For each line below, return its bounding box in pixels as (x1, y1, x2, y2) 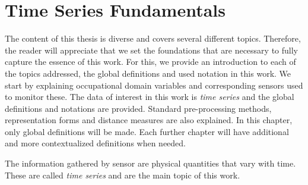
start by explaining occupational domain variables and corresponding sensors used (5, 79, 303, 91)
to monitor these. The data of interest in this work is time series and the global (5, 90, 294, 103)
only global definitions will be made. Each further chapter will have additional (5, 125, 289, 137)
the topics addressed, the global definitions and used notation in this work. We (5, 67, 291, 79)
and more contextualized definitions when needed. (5, 137, 186, 149)
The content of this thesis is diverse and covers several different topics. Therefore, (5, 32, 301, 45)
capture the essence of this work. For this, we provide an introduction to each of (5, 55, 296, 68)
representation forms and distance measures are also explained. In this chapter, (5, 114, 293, 126)
